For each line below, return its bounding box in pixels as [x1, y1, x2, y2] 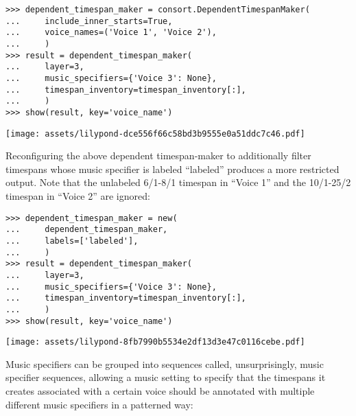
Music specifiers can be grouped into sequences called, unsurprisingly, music [5, 356, 324, 371]
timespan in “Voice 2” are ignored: [5, 189, 150, 203]
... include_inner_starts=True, [5, 16, 173, 26]
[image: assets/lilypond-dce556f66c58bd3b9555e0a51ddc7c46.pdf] [5, 128, 305, 139]
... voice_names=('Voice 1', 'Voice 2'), [5, 27, 217, 38]
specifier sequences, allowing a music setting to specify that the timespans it [5, 370, 326, 384]
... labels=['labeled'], [5, 235, 139, 246]
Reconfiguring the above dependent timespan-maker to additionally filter [5, 148, 311, 163]
